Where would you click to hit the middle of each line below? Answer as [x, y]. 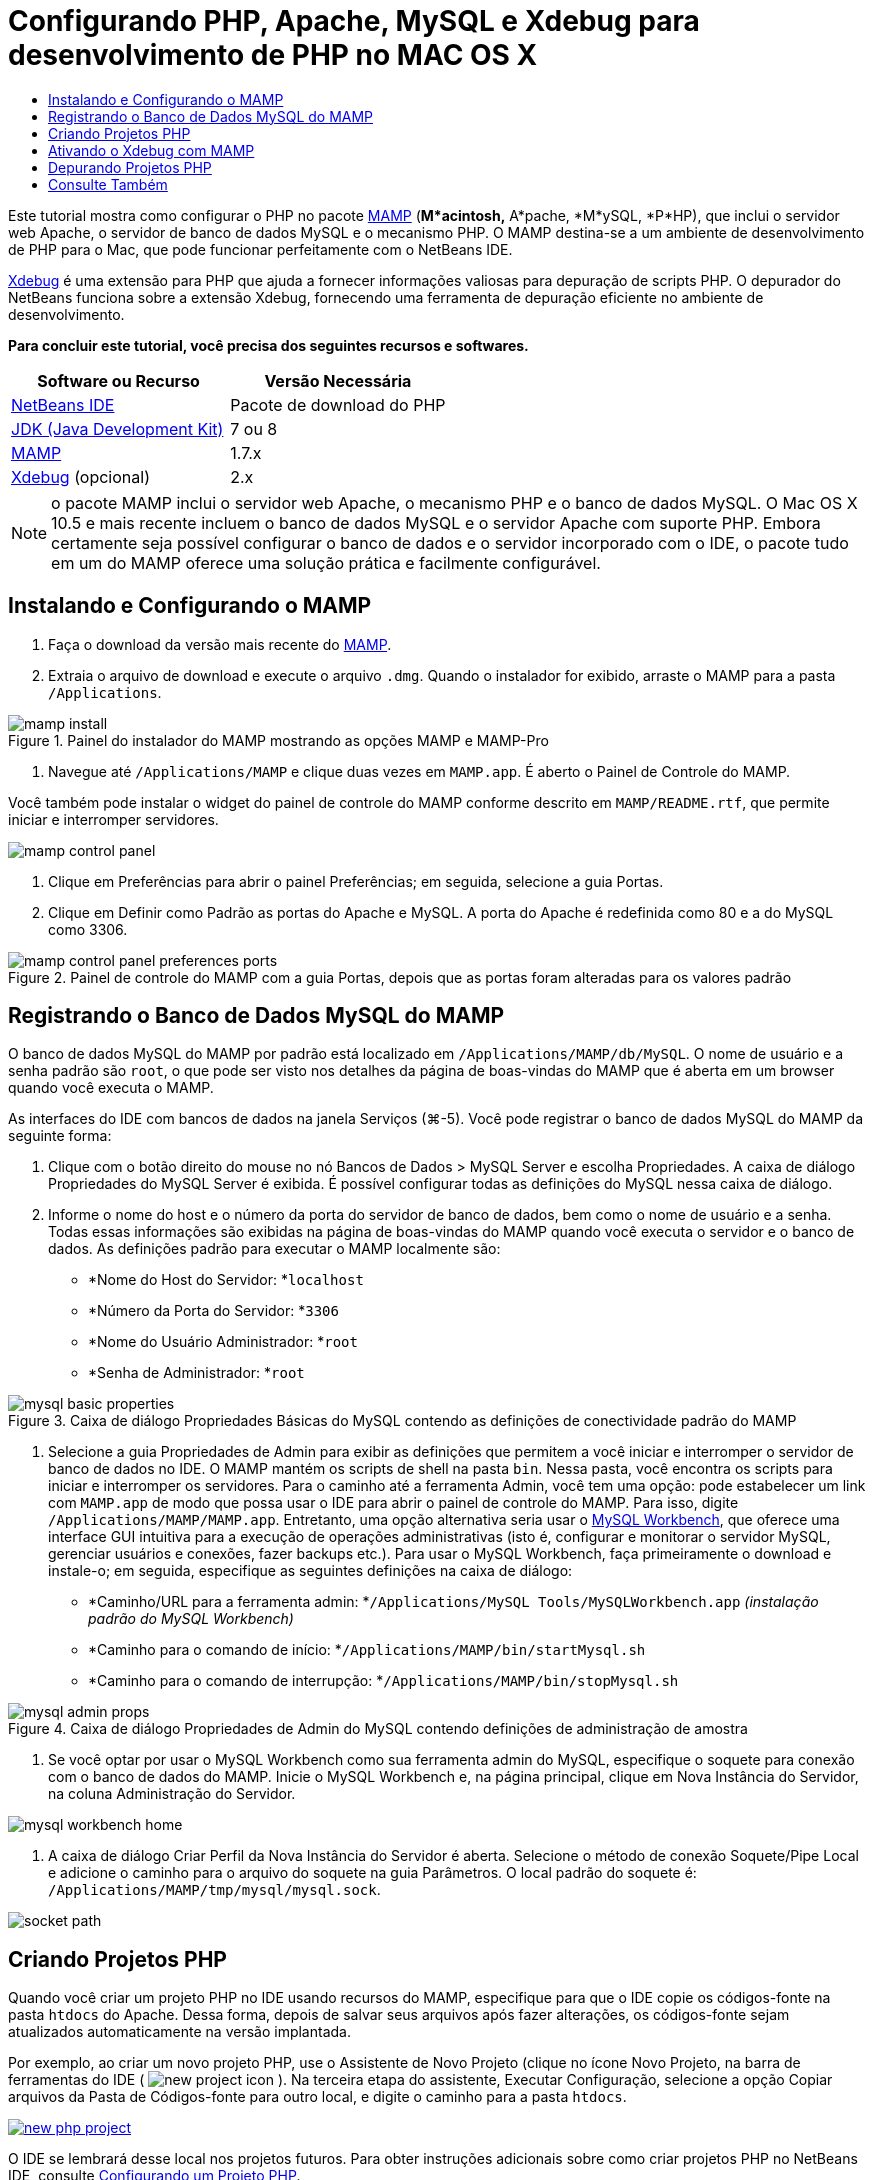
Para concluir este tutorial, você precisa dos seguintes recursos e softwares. [268, 345]
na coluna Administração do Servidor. [172, 1794]
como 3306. [88, 929]
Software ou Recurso [118, 380]
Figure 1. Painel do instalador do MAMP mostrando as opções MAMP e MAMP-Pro [278, 740]
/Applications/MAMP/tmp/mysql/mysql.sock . [214, 1890]
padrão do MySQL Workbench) [191, 1619]
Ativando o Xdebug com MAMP [151, 150]
